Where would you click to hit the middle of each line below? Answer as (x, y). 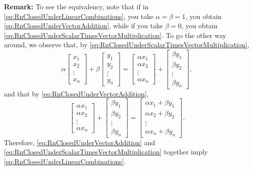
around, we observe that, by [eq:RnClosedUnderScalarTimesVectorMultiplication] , (127, 45)
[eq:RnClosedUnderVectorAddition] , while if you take (84, 26)
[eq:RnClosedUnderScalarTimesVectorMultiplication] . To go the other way (115, 35)
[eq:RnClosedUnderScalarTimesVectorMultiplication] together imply (106, 152)
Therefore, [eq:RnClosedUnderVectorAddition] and (80, 142)
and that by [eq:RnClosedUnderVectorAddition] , (76, 93)
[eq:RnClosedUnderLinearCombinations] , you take (79, 16)
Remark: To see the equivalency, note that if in (76, 6)
